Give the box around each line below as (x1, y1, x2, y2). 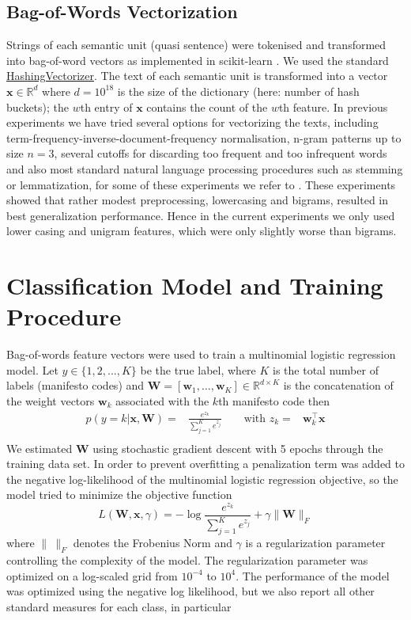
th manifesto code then (218, 393, 330, 409)
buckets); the (6, 98, 70, 115)
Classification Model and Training (6, 269, 383, 302)
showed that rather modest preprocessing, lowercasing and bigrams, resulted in (6, 192, 389, 208)
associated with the (115, 393, 209, 409)
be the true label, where (140, 361, 256, 378)
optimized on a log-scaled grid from (6, 567, 178, 584)
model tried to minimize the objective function (6, 486, 232, 503)
